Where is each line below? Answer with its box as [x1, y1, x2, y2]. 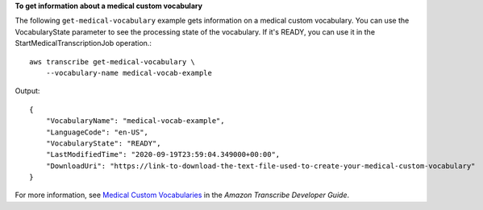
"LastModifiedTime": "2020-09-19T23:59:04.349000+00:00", [45, 150, 281, 159]
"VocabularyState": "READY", [45, 138, 161, 148]
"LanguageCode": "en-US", [45, 127, 149, 137]
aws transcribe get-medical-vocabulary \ [29, 57, 195, 66]
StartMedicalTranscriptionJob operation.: [15, 39, 152, 48]
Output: [15, 86, 40, 96]
